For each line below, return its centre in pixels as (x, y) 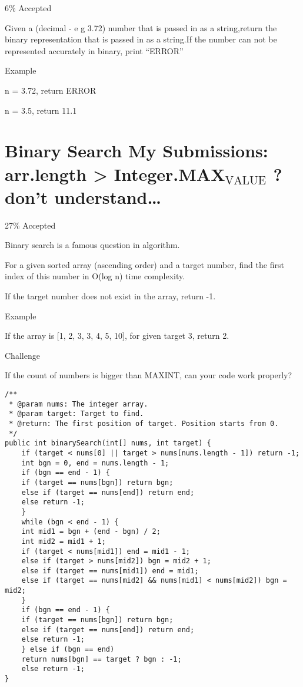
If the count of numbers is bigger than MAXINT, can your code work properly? (149, 375)
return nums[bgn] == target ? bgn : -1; (101, 659)
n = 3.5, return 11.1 (41, 110)
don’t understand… (83, 196)
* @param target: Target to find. (76, 414)
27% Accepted (30, 225)
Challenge (22, 355)
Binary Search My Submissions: (136, 151)
